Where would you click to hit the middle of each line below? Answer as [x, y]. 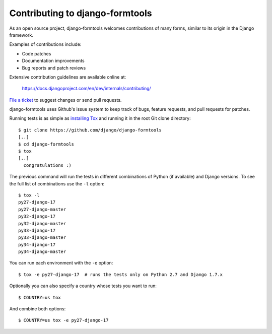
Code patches [37, 53]
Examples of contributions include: [45, 44]
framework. [21, 35]
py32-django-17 [37, 216]
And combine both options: [38, 309]
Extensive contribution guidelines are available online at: [67, 77]
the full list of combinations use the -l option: [57, 183]
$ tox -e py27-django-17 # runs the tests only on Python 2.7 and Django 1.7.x [121, 274]
